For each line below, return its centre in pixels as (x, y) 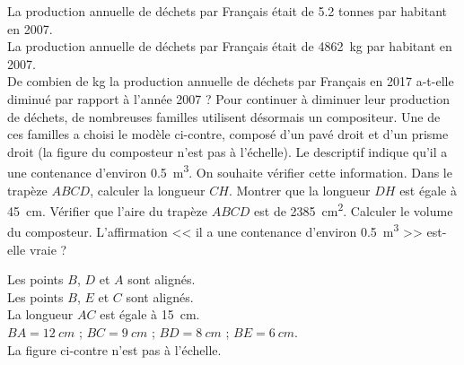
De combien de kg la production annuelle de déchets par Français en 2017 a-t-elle (231, 81)
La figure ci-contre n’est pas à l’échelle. (114, 349)
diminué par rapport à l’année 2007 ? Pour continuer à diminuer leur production (228, 98)
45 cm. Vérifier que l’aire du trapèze (107, 210)
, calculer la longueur (148, 190)
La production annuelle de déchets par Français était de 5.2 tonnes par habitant (228, 11)
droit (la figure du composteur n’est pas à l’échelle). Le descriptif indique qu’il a (228, 151)
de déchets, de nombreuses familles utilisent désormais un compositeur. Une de (224, 116)
